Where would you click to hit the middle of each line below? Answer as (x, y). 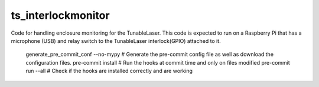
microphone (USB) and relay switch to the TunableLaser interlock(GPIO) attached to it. (116, 41)
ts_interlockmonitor (60, 15)
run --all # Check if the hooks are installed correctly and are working (109, 71)
